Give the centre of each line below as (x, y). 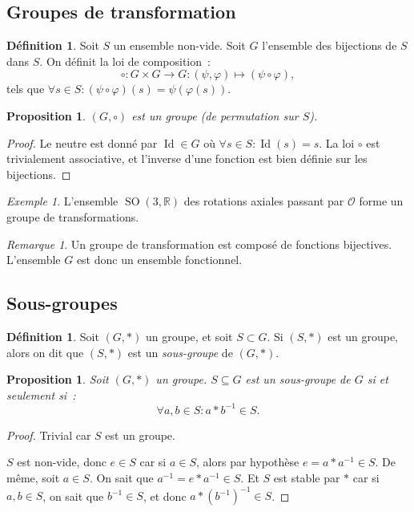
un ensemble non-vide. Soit (179, 45)
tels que (26, 89)
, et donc (165, 496)
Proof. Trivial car (49, 435)
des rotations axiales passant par (264, 201)
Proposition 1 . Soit (58, 379)
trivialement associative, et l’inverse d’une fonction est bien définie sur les (187, 158)
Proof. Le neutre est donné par (82, 142)
